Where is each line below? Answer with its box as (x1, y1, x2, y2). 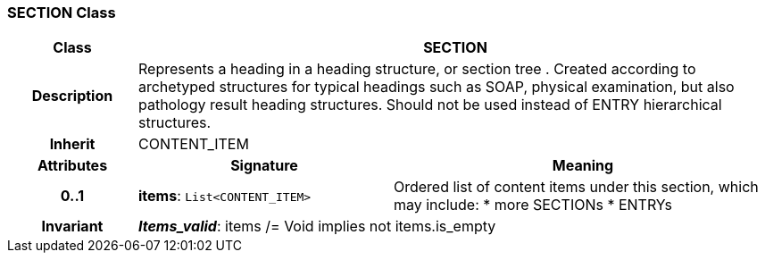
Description (31, 87, 113, 105)
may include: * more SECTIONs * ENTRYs (393, 196, 673, 214)
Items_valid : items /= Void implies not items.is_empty (137, 217, 496, 236)
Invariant (41, 217, 104, 236)
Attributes (37, 156, 108, 175)
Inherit (49, 135, 96, 154)
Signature (230, 156, 298, 175)
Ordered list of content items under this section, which (393, 178, 759, 197)
